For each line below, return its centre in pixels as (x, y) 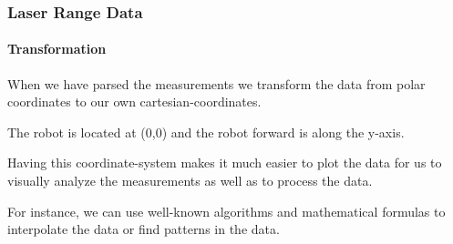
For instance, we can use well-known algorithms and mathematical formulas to (226, 211)
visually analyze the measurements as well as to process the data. (190, 181)
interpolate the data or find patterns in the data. (144, 229)
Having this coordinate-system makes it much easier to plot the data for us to (225, 163)
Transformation (57, 49)
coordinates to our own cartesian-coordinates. (134, 102)
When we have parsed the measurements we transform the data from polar (216, 83)
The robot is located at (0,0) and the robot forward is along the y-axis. (206, 132)
